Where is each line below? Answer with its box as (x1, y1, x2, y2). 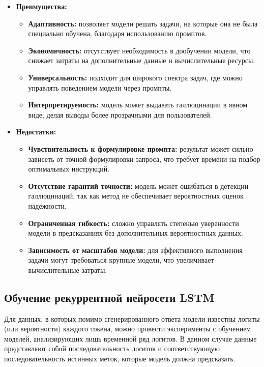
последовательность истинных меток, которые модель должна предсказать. (4, 353, 236, 364)
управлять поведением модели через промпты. (28, 82, 172, 93)
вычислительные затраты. (28, 264, 107, 275)
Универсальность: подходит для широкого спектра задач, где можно (28, 72, 243, 82)
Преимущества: (16, 1, 67, 11)
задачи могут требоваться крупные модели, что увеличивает (28, 255, 214, 265)
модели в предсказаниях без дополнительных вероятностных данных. (28, 228, 243, 238)
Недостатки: (16, 126, 56, 137)
